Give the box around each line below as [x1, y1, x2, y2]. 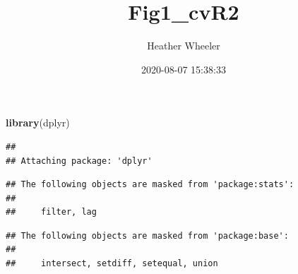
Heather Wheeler [147, 38, 220, 53]
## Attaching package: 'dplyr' [6, 155, 153, 166]
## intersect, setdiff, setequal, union [6, 258, 218, 269]
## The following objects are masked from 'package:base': [6, 230, 289, 241]
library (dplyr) [6, 115, 70, 130]
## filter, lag [6, 207, 97, 218]
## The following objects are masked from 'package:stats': [6, 179, 294, 190]
